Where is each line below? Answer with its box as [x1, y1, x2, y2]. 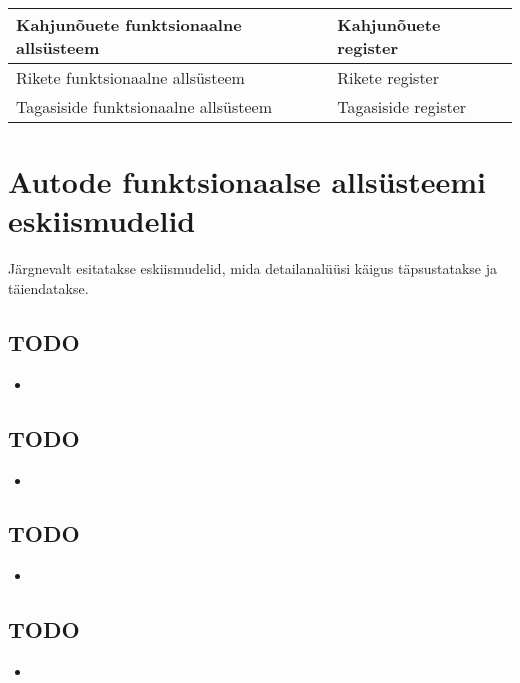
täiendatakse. [8, 277, 89, 298]
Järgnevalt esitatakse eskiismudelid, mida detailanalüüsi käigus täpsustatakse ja [8, 258, 497, 279]
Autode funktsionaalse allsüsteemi [8, 161, 487, 202]
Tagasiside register [337, 95, 467, 118]
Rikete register [337, 66, 439, 89]
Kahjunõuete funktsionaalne [16, 13, 242, 36]
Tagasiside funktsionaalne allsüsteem [16, 95, 273, 118]
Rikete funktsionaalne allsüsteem [16, 66, 245, 89]
